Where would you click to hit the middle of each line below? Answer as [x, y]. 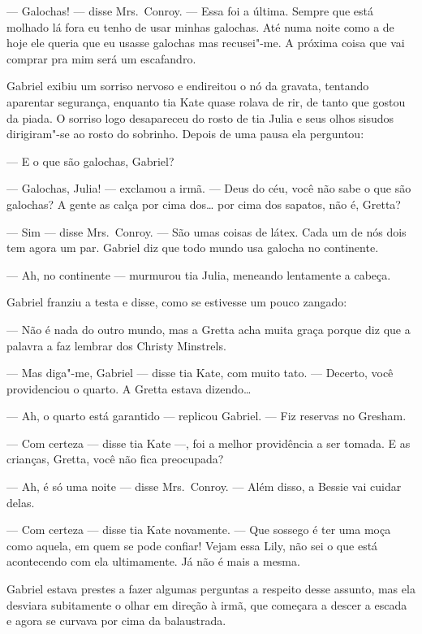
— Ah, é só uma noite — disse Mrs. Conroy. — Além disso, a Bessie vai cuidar [204, 486]
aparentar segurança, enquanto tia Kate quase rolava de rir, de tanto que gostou [206, 101]
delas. [21, 502]
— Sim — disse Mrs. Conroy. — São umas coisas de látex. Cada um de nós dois [207, 231]
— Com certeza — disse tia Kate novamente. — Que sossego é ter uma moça [199, 530]
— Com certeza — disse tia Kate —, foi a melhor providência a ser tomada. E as [209, 443]
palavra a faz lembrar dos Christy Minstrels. [116, 345]
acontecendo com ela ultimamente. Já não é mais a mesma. [153, 561]
